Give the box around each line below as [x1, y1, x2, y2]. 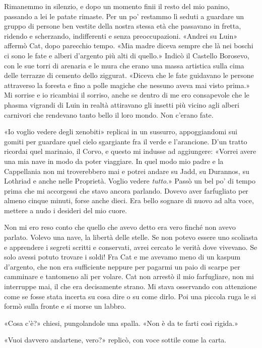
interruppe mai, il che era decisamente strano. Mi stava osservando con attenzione [4, 281, 257, 292]
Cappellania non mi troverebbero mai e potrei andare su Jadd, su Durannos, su [4, 165, 249, 176]
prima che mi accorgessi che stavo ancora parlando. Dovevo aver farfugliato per [4, 185, 248, 196]
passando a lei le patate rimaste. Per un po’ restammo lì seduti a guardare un [4, 11, 244, 21]
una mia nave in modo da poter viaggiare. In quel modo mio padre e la [4, 155, 224, 166]
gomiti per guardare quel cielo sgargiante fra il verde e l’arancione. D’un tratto [4, 136, 247, 146]
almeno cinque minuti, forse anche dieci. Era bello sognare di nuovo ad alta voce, [4, 195, 254, 206]
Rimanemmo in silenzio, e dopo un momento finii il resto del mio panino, [4, 1, 230, 11]
